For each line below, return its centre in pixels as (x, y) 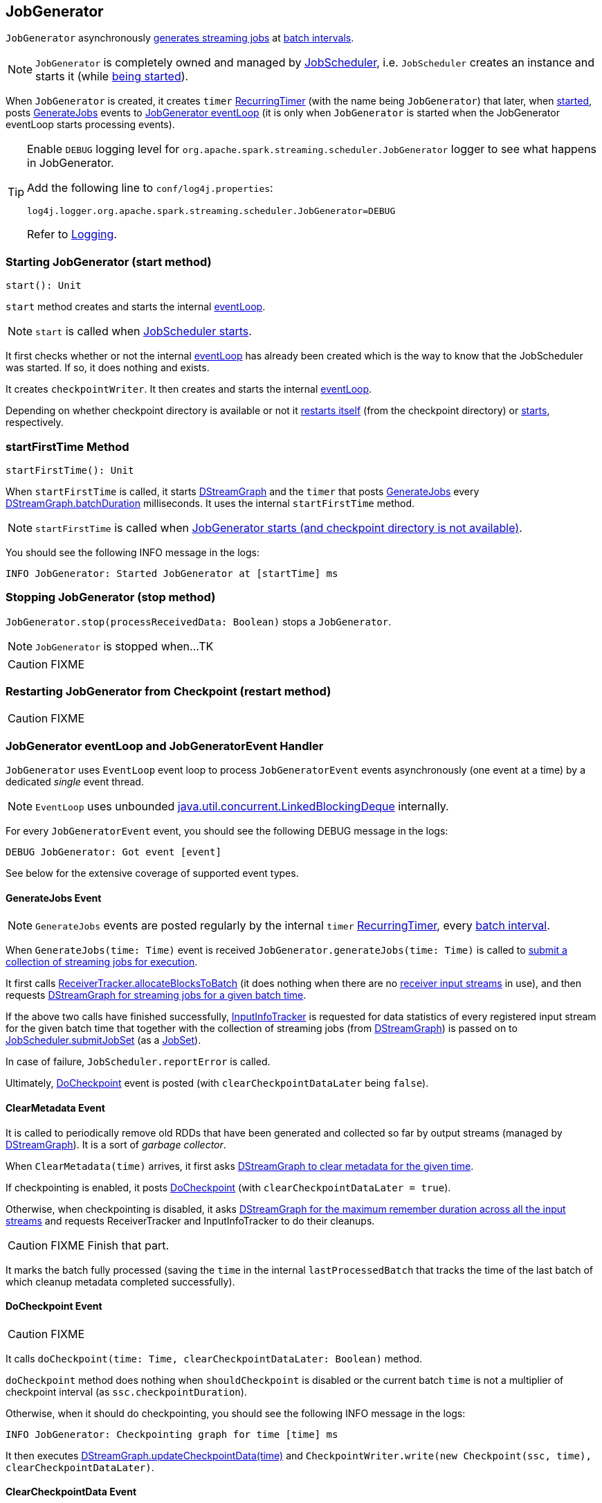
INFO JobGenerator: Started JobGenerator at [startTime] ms (172, 573)
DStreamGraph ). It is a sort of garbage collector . (116, 1144)
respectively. (35, 423)
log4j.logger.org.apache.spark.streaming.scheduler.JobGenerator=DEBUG (211, 211)
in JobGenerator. (71, 163)
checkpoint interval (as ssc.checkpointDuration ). (126, 1391)
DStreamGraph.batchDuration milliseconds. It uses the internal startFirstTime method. (210, 503)
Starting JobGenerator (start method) (109, 261)
